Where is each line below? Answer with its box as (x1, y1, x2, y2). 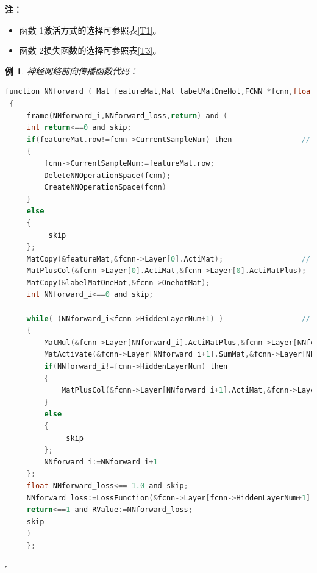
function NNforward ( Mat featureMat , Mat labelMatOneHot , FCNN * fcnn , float (5, 87, 315, 96)
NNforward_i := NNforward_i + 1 (44, 457, 158, 466)
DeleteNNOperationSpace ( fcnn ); (44, 171, 171, 180)
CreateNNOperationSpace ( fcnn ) (44, 183, 166, 192)
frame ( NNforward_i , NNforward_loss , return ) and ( (26, 111, 228, 120)
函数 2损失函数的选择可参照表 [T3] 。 (19, 44, 162, 57)
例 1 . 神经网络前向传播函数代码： (5, 64, 138, 77)
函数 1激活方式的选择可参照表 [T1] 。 (19, 23, 162, 36)
